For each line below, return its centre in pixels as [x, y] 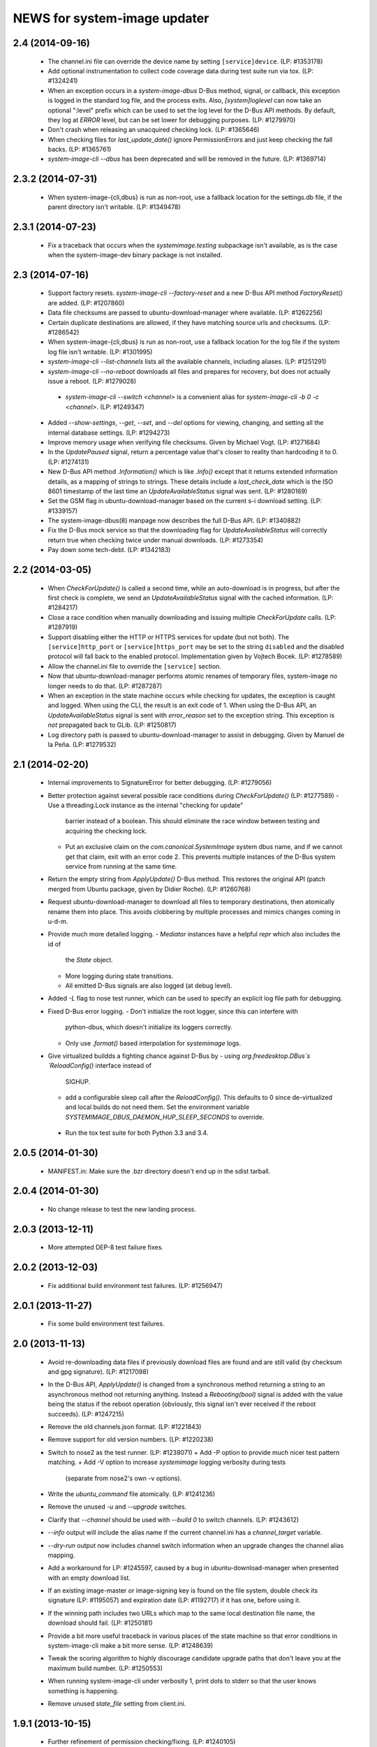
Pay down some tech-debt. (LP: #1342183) [109, 550]
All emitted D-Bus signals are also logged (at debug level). [149, 985]
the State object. [89, 960]
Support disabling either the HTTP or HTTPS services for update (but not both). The [169, 637]
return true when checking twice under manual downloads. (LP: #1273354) [156, 540]
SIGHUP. [78, 1081]
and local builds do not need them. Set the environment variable [157, 1107]
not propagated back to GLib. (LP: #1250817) [112, 725]
